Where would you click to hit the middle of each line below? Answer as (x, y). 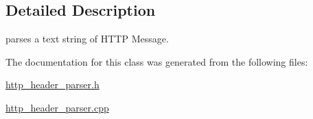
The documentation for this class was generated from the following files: (157, 61)
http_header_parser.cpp (57, 107)
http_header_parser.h (53, 84)
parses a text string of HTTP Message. (87, 39)
